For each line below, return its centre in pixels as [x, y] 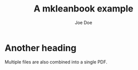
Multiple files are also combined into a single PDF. [56, 62]
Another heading [40, 48]
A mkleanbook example [83, 9]
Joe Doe [83, 22]
